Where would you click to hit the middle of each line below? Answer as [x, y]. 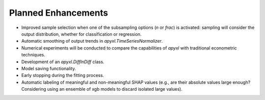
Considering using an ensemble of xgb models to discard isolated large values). [102, 89]
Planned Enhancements [58, 13]
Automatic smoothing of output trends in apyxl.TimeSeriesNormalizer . [92, 41]
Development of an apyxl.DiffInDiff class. [63, 62]
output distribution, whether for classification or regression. [81, 34]
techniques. [33, 55]
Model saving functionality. [49, 68]
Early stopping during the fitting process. [63, 75]
